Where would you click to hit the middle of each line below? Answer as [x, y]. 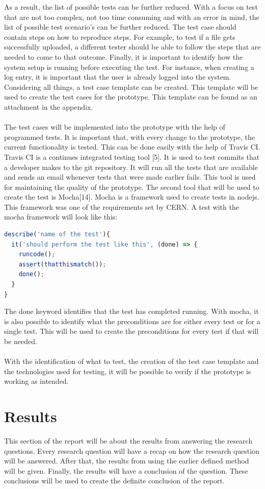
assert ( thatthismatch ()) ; [62, 264]
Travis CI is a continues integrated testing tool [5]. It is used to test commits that [132, 156]
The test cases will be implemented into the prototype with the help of [115, 127]
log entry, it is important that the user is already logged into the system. [118, 77]
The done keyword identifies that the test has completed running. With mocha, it [131, 311]
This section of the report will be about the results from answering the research [128, 441]
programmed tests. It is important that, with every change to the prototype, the [129, 137]
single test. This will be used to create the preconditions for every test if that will [131, 331]
